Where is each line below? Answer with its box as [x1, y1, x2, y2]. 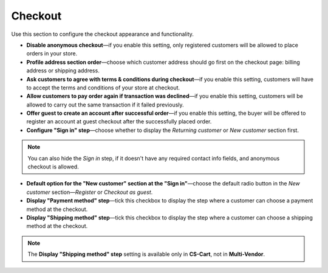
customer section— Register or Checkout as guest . [26, 188, 153, 196]
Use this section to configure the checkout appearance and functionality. [11, 30, 194, 38]
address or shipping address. [26, 67, 100, 74]
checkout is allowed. [27, 163, 79, 170]
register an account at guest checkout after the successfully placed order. [26, 118, 212, 125]
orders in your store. [26, 50, 78, 57]
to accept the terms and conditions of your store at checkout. [26, 84, 180, 91]
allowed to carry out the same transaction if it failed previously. [26, 101, 185, 108]
